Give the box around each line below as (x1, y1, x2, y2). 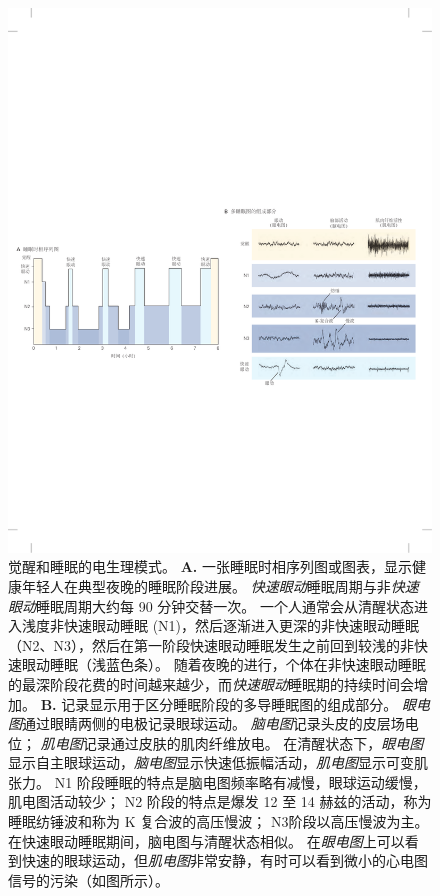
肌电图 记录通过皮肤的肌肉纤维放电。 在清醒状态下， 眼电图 (40, 732, 424, 753)
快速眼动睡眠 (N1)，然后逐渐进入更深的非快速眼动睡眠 (63, 615, 420, 636)
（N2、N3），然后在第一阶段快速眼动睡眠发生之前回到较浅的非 (8, 634, 414, 655)
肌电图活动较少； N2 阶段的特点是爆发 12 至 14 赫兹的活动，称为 (8, 791, 432, 812)
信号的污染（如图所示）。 (8, 869, 169, 890)
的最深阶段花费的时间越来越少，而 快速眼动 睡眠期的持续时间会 (8, 673, 414, 694)
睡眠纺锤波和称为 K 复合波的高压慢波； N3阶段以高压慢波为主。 (8, 811, 429, 832)
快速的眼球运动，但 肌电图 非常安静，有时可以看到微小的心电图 (21, 850, 428, 871)
